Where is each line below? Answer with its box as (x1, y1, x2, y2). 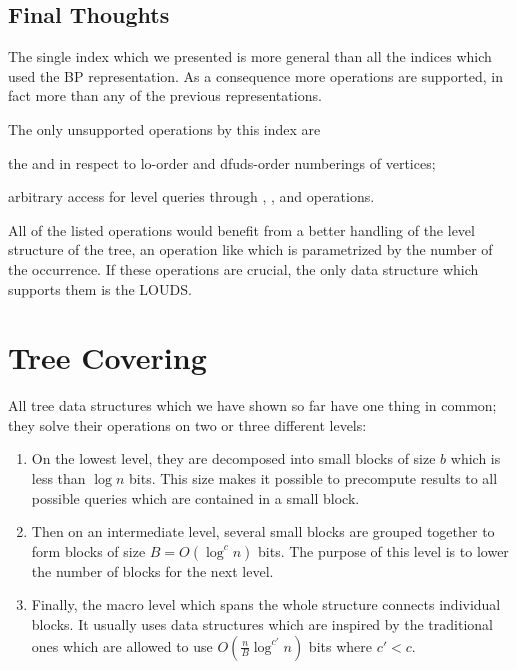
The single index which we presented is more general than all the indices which (8, 46, 492, 67)
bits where (308, 635, 372, 656)
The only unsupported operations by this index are (8, 118, 321, 139)
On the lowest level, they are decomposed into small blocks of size (31, 448, 436, 469)
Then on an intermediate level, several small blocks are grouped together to (31, 521, 495, 542)
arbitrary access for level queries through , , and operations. (8, 186, 375, 207)
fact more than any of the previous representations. (8, 85, 322, 106)
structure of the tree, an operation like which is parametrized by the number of (8, 239, 493, 260)
